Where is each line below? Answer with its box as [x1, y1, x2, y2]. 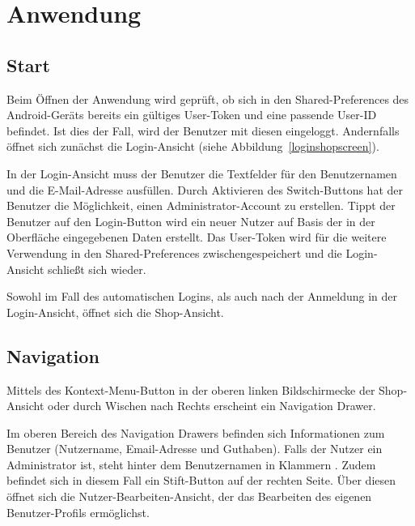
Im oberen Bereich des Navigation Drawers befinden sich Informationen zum [6, 424, 385, 441]
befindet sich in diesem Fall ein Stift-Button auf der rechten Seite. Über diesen [6, 472, 396, 489]
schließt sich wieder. [48, 260, 146, 277]
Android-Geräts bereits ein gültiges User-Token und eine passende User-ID [6, 106, 377, 123]
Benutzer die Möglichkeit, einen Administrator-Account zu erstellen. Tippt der [6, 197, 396, 214]
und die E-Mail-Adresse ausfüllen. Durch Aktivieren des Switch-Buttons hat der [6, 181, 403, 198]
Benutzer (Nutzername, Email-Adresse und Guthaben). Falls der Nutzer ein [6, 440, 383, 457]
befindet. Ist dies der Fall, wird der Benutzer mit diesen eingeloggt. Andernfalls [6, 122, 400, 139]
